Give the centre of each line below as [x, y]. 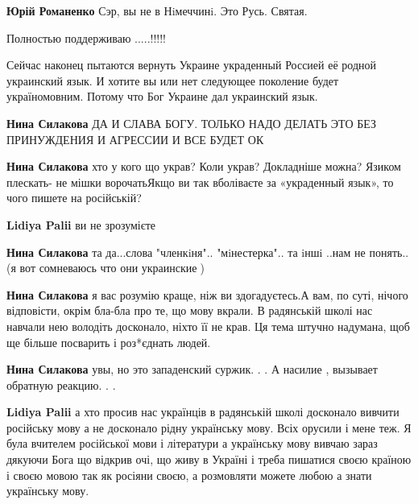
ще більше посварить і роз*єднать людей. [109, 342]
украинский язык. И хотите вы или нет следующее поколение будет [173, 80]
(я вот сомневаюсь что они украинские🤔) [106, 268]
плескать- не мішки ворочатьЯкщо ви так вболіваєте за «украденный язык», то [200, 182]
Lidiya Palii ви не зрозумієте [81, 224]
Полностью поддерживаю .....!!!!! [86, 37]
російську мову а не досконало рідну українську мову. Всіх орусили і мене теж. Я [209, 427]
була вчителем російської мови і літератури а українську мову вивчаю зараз [192, 443]
